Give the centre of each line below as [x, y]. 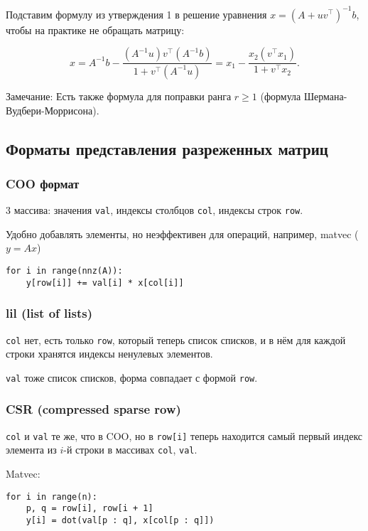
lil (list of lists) [49, 313]
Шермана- [325, 96]
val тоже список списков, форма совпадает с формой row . [132, 377]
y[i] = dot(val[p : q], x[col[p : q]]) [120, 520]
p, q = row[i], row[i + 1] [90, 509]
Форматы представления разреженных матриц [167, 148]
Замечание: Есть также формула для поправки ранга [119, 96]
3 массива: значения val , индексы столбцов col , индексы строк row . [155, 210]
